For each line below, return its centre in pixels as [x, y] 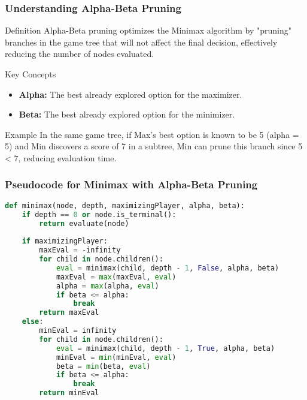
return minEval [69, 393]
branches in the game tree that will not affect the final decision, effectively [141, 42]
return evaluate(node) [84, 223]
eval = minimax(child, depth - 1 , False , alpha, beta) [168, 268]
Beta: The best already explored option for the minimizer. [127, 114]
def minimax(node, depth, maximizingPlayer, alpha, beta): [125, 205]
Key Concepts [31, 74]
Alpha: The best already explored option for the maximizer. [130, 94]
